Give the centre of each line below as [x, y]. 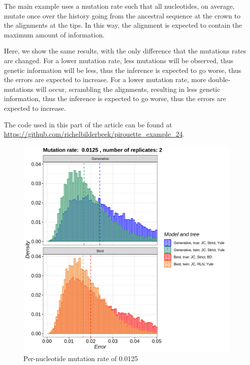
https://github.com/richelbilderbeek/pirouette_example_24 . [94, 134]
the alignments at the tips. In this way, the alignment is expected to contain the [123, 25]
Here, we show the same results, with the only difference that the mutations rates [125, 51]
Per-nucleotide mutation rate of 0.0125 [81, 358]
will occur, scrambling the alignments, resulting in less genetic [128, 89]
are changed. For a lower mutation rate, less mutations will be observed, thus [119, 60]
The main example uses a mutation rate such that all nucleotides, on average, [119, 6]
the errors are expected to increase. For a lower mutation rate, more [105, 79]
